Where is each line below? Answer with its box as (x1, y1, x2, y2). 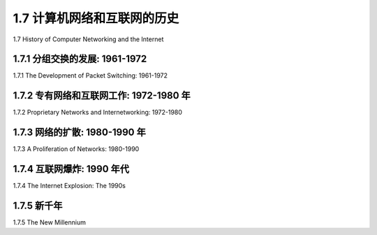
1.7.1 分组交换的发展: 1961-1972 (13, 53, 147, 65)
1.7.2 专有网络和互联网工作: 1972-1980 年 (13, 90, 191, 101)
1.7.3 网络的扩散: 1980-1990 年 (13, 127, 146, 138)
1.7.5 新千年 (13, 199, 63, 211)
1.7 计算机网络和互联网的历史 (13, 10, 179, 26)
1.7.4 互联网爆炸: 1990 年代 (13, 163, 129, 175)
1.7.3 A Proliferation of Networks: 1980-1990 (13, 145, 140, 153)
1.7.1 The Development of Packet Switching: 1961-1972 (13, 71, 168, 80)
